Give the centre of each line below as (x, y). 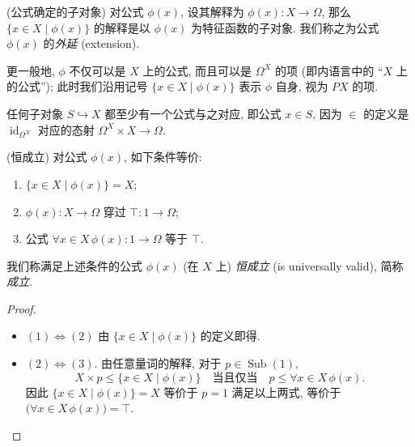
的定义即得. (230, 336)
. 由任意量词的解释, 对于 (158, 363)
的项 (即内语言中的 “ (329, 70)
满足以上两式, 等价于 (286, 392)
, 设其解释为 (212, 11)
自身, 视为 (302, 86)
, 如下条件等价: (163, 157)
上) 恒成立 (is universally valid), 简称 (309, 265)
